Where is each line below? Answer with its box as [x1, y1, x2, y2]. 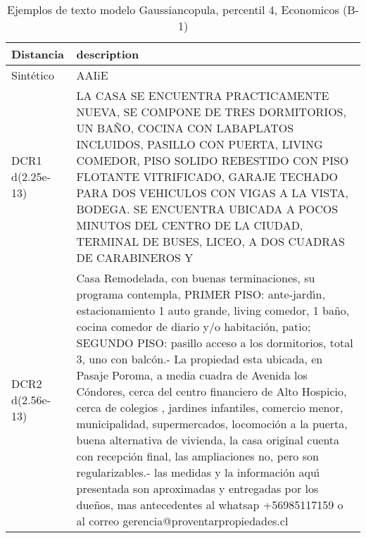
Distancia [11, 46, 65, 62]
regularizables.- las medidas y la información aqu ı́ [76, 464, 320, 480]
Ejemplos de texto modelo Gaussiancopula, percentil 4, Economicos [7, 1, 339, 18]
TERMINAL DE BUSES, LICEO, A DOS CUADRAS [76, 233, 345, 249]
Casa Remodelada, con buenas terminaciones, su [76, 270, 315, 286]
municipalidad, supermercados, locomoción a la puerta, [76, 415, 348, 432]
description [76, 46, 139, 62]
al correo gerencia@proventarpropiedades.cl [76, 513, 289, 529]
